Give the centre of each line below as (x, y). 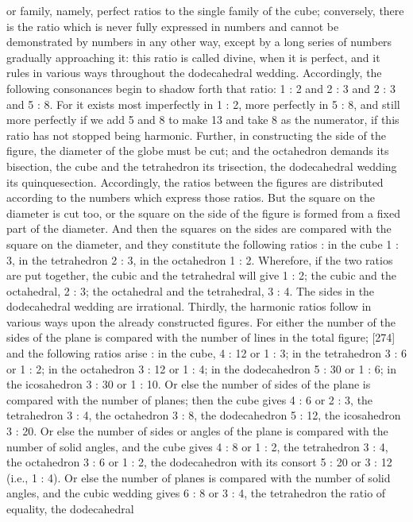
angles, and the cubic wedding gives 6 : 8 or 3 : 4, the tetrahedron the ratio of (196, 493)
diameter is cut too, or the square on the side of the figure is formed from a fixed (203, 213)
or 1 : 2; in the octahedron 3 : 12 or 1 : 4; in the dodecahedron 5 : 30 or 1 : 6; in (201, 368)
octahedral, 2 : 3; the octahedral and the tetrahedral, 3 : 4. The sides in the (191, 290)
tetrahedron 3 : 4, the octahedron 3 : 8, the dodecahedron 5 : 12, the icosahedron (204, 415)
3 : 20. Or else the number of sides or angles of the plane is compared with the (197, 431)
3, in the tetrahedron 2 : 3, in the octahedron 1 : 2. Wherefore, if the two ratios (200, 259)
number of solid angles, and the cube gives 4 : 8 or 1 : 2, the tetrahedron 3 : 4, (197, 446)
